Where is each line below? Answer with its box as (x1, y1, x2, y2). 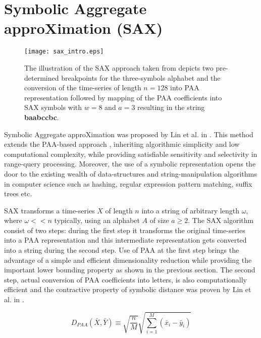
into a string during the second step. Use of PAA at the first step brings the (4, 245, 239, 255)
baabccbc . (24, 111, 59, 122)
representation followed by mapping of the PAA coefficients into (24, 92, 222, 102)
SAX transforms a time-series (4, 205, 95, 215)
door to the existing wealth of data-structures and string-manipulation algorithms (4, 168, 257, 179)
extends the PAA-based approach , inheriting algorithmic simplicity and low (4, 139, 240, 149)
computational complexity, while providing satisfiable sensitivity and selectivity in (4, 148, 257, 159)
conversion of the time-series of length (24, 82, 141, 93)
